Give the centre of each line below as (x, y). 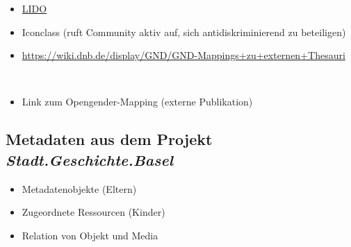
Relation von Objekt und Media (90, 235)
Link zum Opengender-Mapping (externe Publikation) (137, 102)
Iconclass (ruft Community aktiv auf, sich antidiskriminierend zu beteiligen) (184, 32)
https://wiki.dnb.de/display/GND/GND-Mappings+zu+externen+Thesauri (183, 55)
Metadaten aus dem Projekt (109, 139)
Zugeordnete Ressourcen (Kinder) (93, 212)
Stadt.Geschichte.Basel (89, 159)
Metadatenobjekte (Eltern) (79, 188)
